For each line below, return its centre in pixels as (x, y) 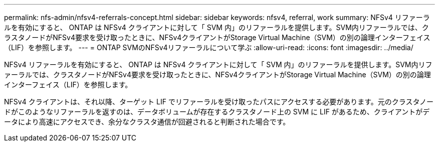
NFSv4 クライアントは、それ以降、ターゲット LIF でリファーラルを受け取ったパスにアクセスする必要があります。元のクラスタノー (219, 102)
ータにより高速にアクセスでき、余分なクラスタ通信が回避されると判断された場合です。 (147, 122)
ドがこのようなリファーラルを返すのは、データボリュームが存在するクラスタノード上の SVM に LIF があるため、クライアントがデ (217, 112)
